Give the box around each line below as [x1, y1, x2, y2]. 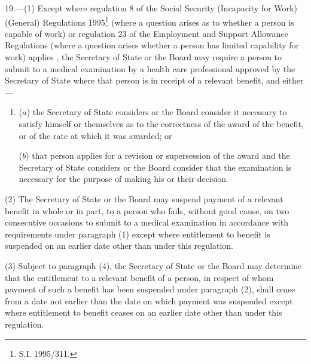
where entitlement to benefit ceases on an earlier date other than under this [5, 306, 282, 319]
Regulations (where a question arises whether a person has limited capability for [5, 39, 300, 51]
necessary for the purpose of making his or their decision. [19, 172, 228, 185]
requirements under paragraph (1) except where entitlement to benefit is [5, 227, 270, 240]
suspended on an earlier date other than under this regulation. [5, 239, 233, 252]
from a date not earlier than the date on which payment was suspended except [5, 294, 293, 307]
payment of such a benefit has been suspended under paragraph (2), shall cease [5, 283, 295, 295]
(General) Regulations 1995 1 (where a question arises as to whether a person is [5, 14, 294, 28]
